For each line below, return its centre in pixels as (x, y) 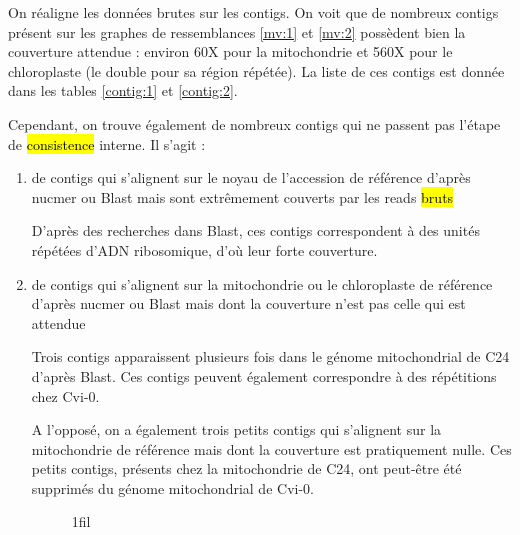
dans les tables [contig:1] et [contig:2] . (123, 90)
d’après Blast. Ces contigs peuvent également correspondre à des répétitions (264, 375)
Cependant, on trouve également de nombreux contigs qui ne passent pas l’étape (254, 123)
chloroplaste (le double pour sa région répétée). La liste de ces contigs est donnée (256, 70)
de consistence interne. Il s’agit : (107, 143)
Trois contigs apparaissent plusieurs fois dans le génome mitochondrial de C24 (270, 356)
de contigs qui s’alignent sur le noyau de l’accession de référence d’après (251, 177)
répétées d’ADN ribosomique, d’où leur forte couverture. (204, 249)
